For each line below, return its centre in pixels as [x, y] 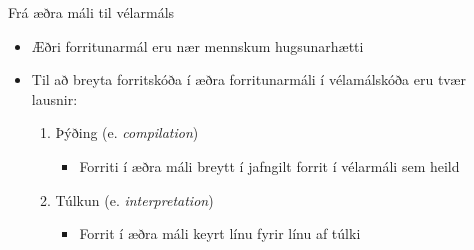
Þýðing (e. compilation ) [127, 132]
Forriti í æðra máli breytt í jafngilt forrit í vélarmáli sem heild [269, 165]
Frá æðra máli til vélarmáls [91, 12]
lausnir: [54, 98]
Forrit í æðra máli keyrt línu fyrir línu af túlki [220, 233]
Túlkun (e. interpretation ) [134, 199]
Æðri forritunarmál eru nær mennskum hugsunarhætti [197, 45]
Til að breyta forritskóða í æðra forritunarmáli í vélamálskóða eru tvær [248, 79]
